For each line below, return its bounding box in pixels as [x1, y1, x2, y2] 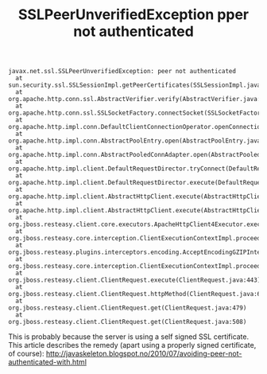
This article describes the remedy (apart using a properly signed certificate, [8, 341, 257, 350]
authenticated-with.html [8, 357, 87, 367]
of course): [8, 349, 44, 359]
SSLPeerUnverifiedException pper [18, 6, 249, 24]
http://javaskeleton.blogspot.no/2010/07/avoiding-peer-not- [45, 349, 242, 359]
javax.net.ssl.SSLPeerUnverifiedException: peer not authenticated [8, 68, 237, 76]
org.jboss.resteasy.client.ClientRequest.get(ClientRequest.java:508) [8, 318, 247, 326]
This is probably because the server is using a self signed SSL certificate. [8, 332, 250, 341]
